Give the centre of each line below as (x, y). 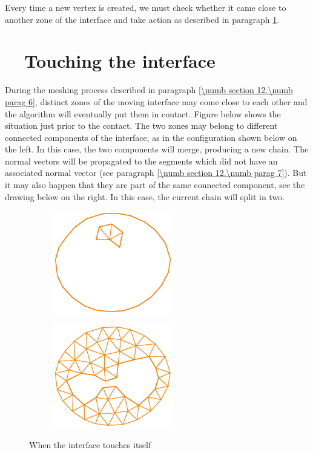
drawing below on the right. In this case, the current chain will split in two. (145, 196)
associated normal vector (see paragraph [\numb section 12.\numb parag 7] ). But (156, 173)
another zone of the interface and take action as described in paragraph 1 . (142, 19)
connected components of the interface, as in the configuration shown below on (151, 137)
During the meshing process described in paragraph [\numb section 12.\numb (149, 90)
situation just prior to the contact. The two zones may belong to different (141, 125)
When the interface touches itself (90, 444)
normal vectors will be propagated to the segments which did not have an (141, 161)
